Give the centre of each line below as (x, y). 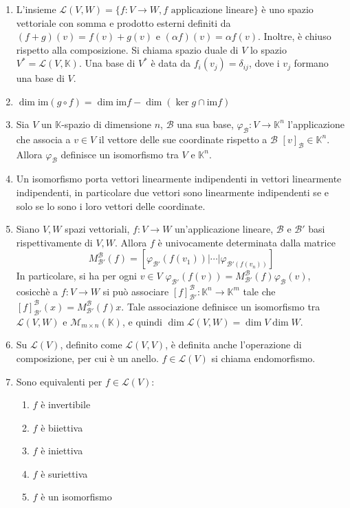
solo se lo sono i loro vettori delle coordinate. (111, 205)
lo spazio (268, 49)
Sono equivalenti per (59, 381)
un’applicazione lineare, (224, 229)
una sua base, (205, 124)
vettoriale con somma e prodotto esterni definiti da (123, 22)
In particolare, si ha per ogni (77, 276)
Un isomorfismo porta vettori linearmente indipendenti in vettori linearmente (179, 179)
